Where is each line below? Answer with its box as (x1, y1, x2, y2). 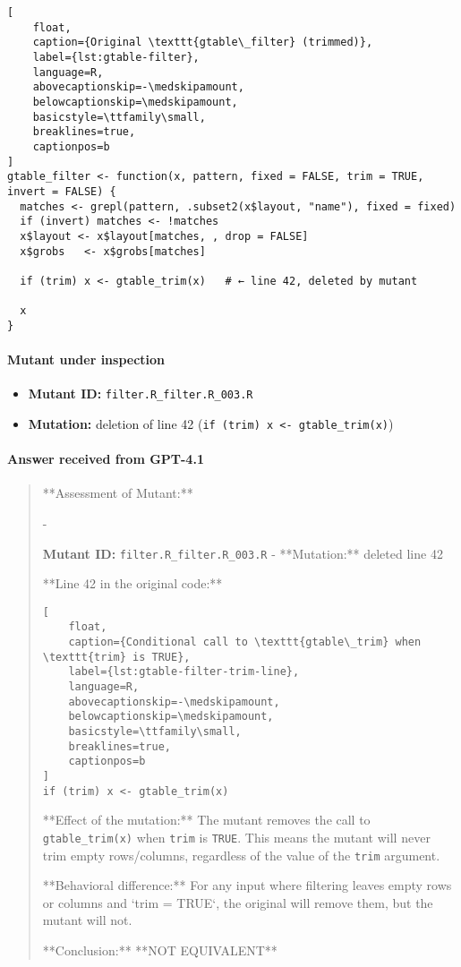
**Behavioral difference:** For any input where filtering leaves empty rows (42, 876, 452, 894)
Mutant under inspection (7, 350, 166, 369)
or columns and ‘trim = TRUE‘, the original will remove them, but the (42, 893, 433, 911)
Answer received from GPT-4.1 (7, 449, 204, 468)
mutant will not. (42, 911, 132, 929)
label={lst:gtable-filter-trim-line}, (68, 665, 300, 679)
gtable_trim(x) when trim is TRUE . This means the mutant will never (42, 827, 431, 846)
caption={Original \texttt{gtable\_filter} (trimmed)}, (32, 36, 373, 49)
